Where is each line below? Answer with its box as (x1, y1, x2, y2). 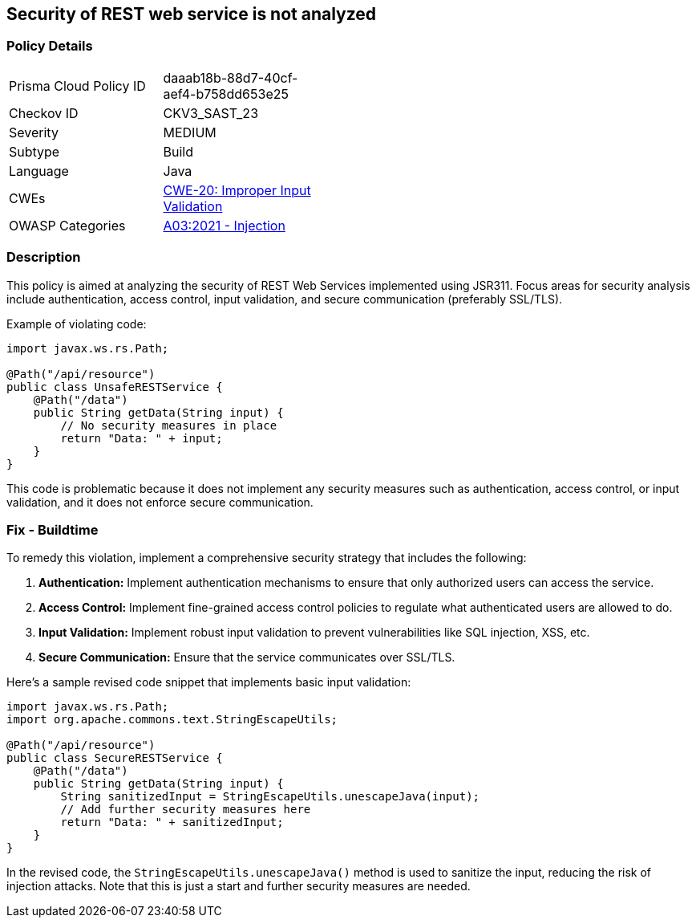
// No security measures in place (60, 418, 277, 432)
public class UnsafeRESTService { (6, 380, 223, 393)
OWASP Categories (9, 217, 126, 234)
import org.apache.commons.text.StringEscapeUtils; (6, 713, 338, 727)
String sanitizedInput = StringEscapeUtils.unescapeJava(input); (60, 790, 480, 804)
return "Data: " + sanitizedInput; (60, 816, 284, 829)
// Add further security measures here (60, 803, 311, 816)
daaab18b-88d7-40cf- (163, 69, 298, 86)
